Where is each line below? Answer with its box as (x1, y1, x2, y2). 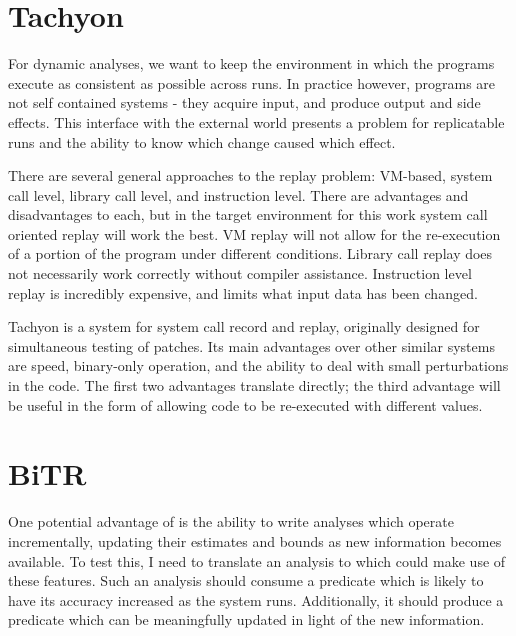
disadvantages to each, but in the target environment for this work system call (8, 204, 488, 225)
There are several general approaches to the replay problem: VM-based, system (8, 165, 493, 186)
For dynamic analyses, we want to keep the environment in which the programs (8, 53, 495, 74)
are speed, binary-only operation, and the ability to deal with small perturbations (8, 355, 509, 376)
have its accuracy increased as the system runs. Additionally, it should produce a (8, 589, 504, 610)
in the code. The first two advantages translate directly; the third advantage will (8, 375, 501, 396)
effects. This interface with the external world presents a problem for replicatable (8, 111, 505, 132)
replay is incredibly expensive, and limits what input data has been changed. (8, 282, 478, 303)
